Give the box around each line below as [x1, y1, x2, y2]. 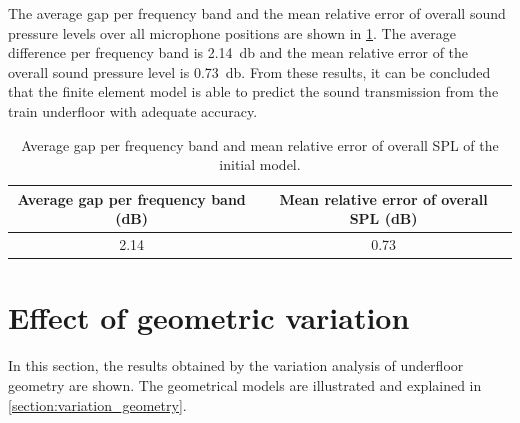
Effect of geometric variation [8, 297, 410, 338]
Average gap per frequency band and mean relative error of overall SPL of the [21, 134, 499, 155]
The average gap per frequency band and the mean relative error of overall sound [8, 3, 506, 23]
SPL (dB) [349, 208, 418, 229]
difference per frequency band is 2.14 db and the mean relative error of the [8, 42, 469, 63]
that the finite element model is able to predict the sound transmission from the [8, 81, 499, 102]
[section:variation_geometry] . [8, 394, 187, 415]
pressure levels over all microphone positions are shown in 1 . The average [8, 22, 456, 43]
